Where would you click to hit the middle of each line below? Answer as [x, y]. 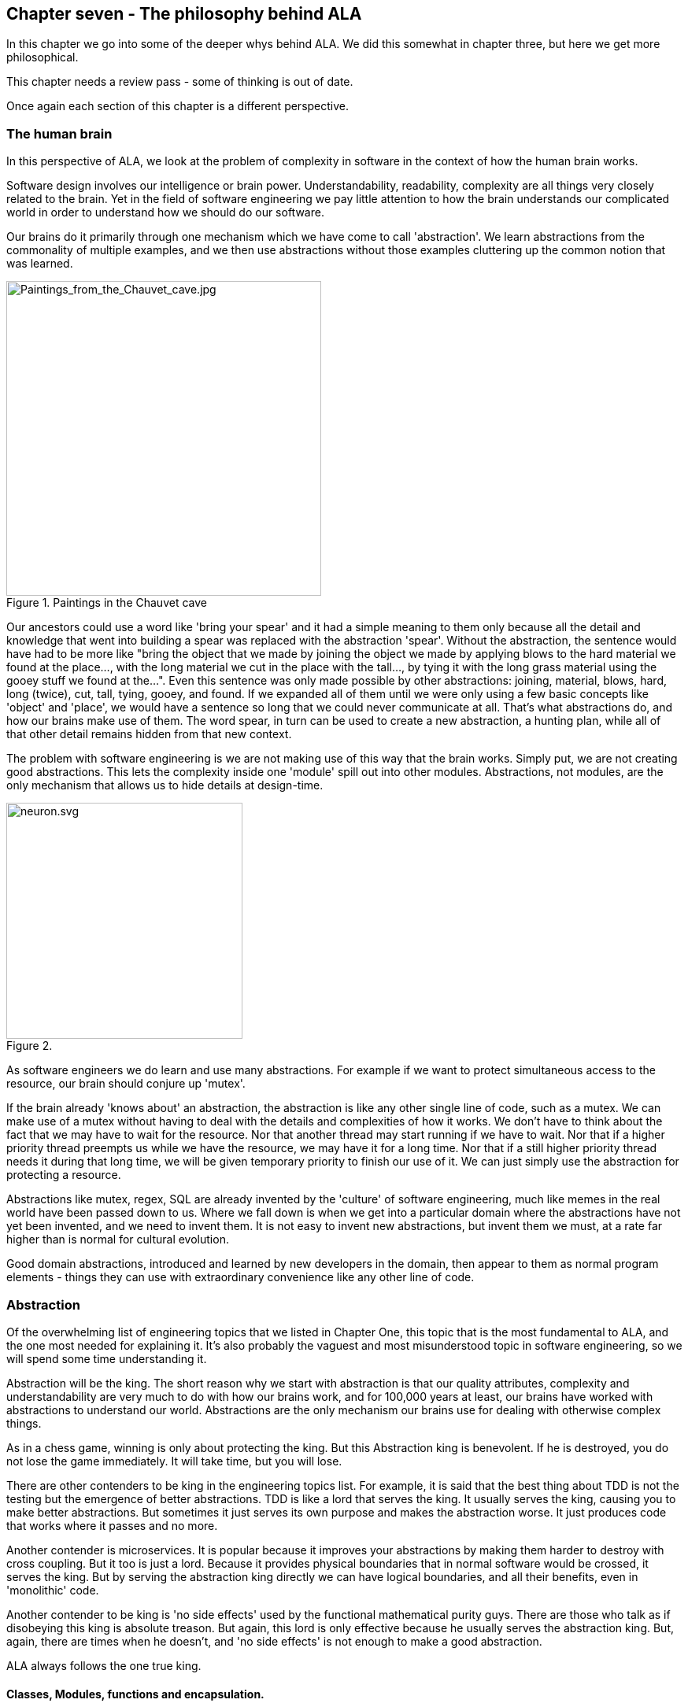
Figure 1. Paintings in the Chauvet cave [107, 603]
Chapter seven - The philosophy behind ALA [184, 14]
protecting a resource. [64, 1175]
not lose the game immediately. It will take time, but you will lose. [174, 1461]
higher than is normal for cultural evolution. [118, 1240]
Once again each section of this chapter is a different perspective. [178, 106]
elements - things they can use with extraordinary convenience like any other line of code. [240, 1277]
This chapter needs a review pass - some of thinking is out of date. [180, 82]
